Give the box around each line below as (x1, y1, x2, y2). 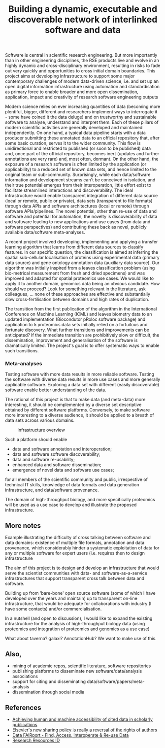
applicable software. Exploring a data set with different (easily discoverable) (5, 382, 160, 388)
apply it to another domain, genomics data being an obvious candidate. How (5, 281, 160, 287)
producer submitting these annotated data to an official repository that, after (5, 135, 160, 141)
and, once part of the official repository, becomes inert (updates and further (5, 151, 160, 157)
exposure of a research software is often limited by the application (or (5, 161, 147, 167)
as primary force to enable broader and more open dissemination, (5, 89, 139, 95)
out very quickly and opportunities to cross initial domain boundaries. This (5, 68, 156, 74)
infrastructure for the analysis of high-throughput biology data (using (5, 621, 145, 627)
